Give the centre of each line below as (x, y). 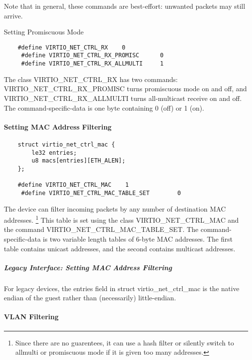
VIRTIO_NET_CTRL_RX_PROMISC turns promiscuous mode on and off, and (126, 89)
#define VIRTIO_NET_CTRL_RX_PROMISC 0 (92, 56)
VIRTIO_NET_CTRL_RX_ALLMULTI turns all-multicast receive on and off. (123, 98)
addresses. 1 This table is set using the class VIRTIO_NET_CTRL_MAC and (121, 219)
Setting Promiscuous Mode (44, 32)
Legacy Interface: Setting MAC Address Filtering (88, 267)
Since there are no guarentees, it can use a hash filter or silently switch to (125, 342)
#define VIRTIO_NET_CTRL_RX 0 (71, 47)
